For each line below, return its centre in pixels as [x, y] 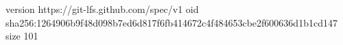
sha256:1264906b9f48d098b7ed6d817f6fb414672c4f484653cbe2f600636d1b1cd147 [171, 22]
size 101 [22, 36]
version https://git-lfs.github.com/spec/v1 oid [102, 9]
